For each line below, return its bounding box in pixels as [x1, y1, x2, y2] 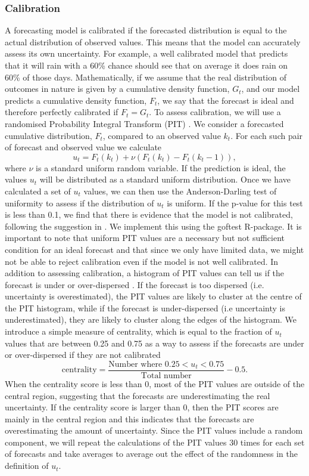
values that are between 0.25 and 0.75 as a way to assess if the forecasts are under [5, 336, 304, 349]
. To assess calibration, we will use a [149, 106, 281, 118]
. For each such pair [230, 129, 303, 141]
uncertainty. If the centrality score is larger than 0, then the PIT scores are [5, 401, 279, 413]
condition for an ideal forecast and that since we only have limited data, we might [5, 243, 304, 255]
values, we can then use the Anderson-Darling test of [83, 184, 277, 197]
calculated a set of [5, 184, 71, 197]
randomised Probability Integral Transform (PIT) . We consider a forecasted [5, 117, 284, 129]
